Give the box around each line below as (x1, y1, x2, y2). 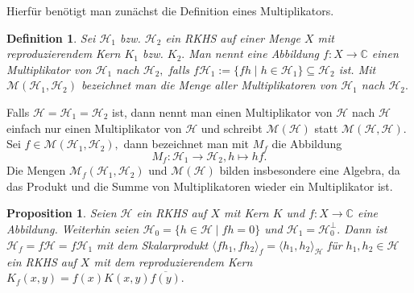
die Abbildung (271, 135, 342, 152)
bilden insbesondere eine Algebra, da (219, 162, 400, 179)
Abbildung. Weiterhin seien (6, 220, 139, 237)
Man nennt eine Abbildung (188, 45, 320, 62)
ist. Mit (338, 60, 376, 77)
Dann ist (344, 220, 387, 237)
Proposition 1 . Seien (6, 204, 117, 221)
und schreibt (201, 119, 263, 136)
